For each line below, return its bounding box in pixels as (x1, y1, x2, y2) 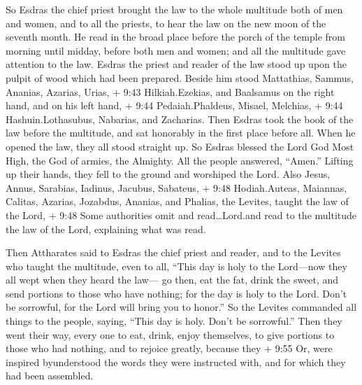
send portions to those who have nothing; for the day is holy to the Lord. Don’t (6, 286, 347, 300)
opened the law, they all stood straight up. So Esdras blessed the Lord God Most (6, 139, 354, 153)
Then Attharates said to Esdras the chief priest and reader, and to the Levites (6, 245, 341, 260)
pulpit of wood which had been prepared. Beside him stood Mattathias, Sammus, (6, 70, 354, 85)
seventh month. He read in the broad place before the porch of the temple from (6, 29, 345, 44)
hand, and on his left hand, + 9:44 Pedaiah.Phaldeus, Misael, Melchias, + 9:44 (6, 98, 343, 113)
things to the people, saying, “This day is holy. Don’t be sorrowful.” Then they (6, 314, 342, 328)
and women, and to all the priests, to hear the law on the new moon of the (6, 15, 326, 30)
